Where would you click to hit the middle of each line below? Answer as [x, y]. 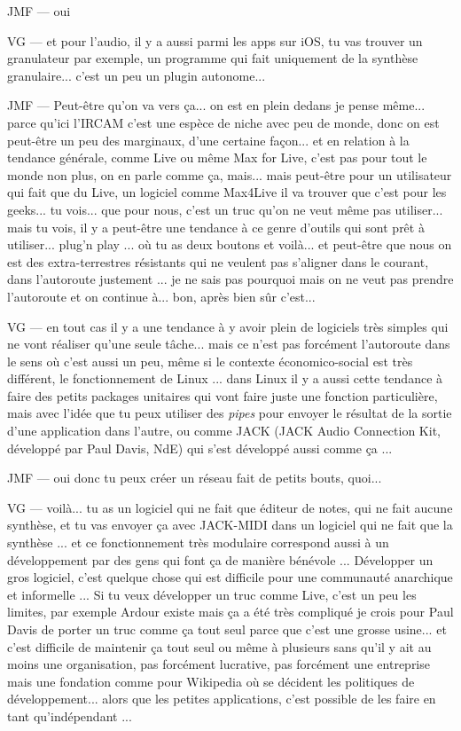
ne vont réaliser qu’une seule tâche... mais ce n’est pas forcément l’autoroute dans [229, 344]
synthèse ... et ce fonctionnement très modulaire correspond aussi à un [198, 542]
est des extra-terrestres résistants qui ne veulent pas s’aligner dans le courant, [218, 261]
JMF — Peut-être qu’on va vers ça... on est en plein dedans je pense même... [216, 105]
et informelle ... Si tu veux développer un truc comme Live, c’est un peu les [212, 594]
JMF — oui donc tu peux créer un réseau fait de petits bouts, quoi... [195, 478]
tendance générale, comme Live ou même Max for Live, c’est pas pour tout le [217, 157]
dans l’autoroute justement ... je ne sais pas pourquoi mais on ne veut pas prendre [230, 279]
